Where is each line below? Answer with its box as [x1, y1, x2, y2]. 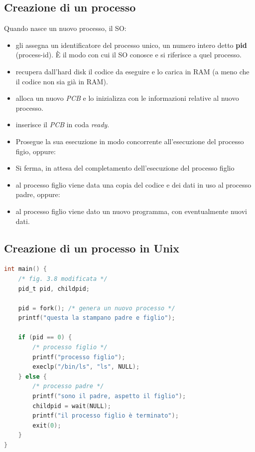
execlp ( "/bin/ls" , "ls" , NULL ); [32, 363, 140, 371]
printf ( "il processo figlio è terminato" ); [32, 412, 179, 420]
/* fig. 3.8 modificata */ [18, 275, 108, 282]
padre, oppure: [15, 189, 60, 200]
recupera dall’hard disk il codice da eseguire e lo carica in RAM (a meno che [15, 66, 250, 76]
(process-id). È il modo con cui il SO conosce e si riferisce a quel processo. [15, 49, 242, 60]
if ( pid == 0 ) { [18, 334, 72, 341]
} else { [18, 373, 47, 380]
